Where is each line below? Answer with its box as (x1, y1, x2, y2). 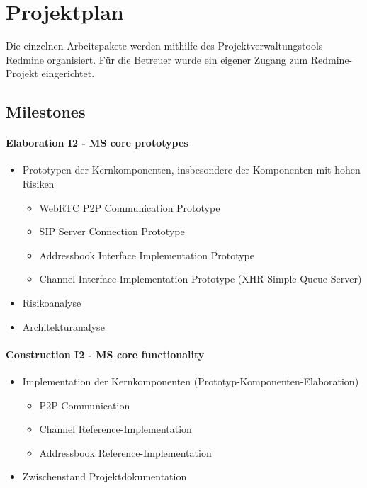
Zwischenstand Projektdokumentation (22, 469, 187, 484)
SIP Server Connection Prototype (39, 224, 185, 239)
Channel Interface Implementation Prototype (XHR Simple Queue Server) (39, 271, 362, 286)
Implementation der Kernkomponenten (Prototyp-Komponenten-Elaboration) (22, 374, 359, 389)
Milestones (6, 101, 86, 123)
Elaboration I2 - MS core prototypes (6, 135, 188, 150)
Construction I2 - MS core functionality (6, 346, 205, 361)
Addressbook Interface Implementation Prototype (39, 247, 255, 262)
